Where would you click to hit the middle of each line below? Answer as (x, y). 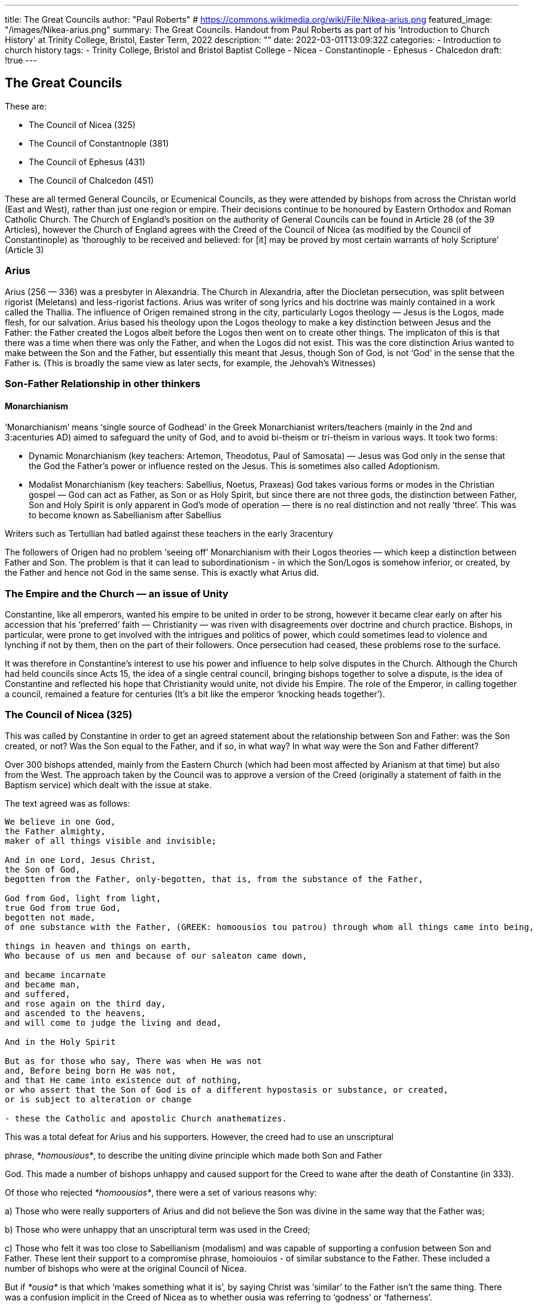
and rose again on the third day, (86, 1003)
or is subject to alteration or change (98, 1099)
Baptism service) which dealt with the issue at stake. (108, 785)
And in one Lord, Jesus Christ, (80, 860)
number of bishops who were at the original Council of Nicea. (126, 1268)
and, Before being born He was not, (91, 1070)
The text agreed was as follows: (68, 803)
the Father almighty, (55, 831)
